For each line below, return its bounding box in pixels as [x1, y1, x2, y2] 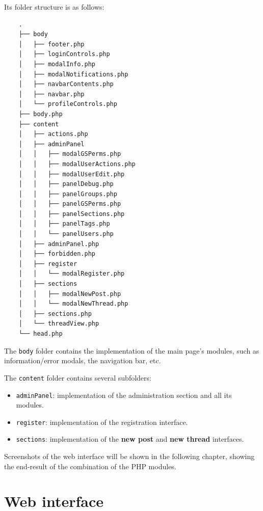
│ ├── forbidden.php [18, 250, 95, 258]
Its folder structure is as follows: [4, 2, 104, 12]
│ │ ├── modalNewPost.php [18, 290, 121, 298]
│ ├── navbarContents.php [18, 80, 114, 88]
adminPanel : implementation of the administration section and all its [16, 389, 232, 400]
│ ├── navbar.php [18, 90, 85, 98]
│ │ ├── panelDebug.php [18, 180, 114, 188]
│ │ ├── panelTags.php [18, 220, 110, 228]
